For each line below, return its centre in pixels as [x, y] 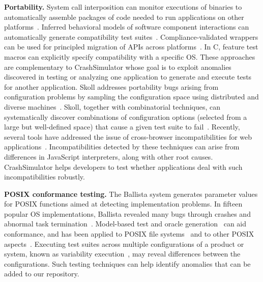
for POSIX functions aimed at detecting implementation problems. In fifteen [123, 204]
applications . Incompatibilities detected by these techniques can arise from [122, 147]
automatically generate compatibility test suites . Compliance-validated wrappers [131, 36]
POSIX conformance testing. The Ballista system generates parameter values [131, 194]
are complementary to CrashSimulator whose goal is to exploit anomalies [118, 67]
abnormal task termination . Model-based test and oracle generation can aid [125, 224]
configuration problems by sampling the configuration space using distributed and [131, 97]
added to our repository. [42, 274]
